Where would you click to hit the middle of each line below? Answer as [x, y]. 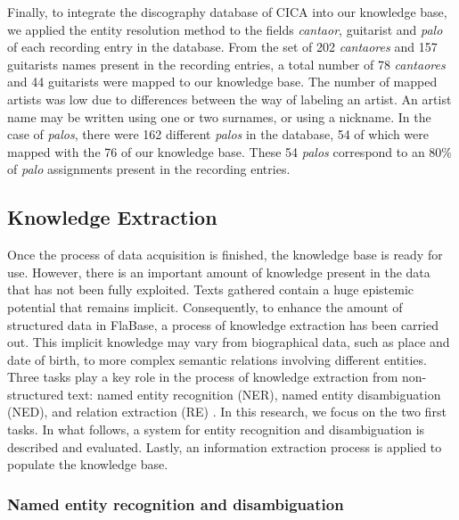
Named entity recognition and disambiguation [176, 503]
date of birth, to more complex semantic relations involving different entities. [217, 359]
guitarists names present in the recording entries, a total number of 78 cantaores [226, 64]
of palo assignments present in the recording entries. [149, 169]
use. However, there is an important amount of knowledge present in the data [219, 272]
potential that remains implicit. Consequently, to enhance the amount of [205, 306]
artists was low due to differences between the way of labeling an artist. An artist [229, 99]
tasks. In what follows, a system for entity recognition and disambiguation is [216, 429]
